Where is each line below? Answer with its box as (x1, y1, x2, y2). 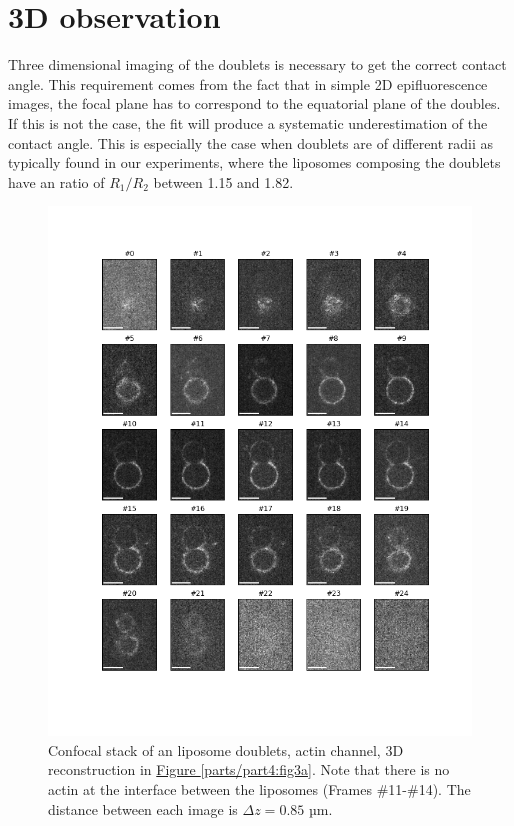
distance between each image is (48, 798, 238, 819)
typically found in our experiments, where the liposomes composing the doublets (8, 152, 501, 173)
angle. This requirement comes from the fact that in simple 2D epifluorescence (8, 73, 488, 94)
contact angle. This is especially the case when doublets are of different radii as (8, 132, 494, 153)
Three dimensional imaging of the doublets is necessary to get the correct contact (8, 54, 507, 75)
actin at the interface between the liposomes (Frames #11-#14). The (48, 779, 471, 800)
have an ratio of (8, 171, 105, 192)
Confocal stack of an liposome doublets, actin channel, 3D (48, 739, 404, 760)
